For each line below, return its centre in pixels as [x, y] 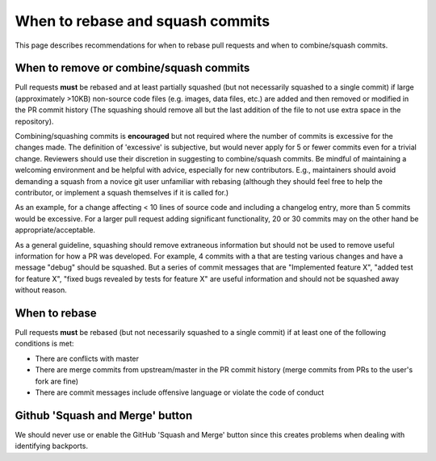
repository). [34, 121]
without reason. [41, 290]
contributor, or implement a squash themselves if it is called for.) [122, 192]
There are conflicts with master [87, 358]
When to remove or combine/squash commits [132, 68]
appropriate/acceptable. [55, 230]
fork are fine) [57, 381]
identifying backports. [52, 446]
